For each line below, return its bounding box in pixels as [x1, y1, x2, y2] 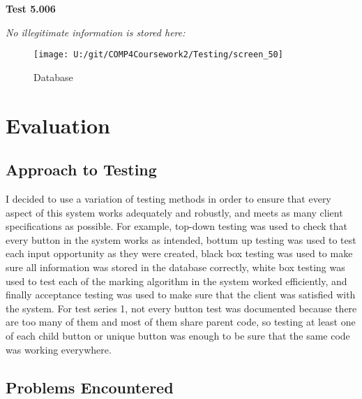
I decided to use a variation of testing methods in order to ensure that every [6, 191, 331, 206]
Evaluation [6, 110, 110, 139]
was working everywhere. [6, 342, 112, 356]
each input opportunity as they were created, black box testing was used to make [6, 246, 353, 261]
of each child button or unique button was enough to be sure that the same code [6, 328, 350, 342]
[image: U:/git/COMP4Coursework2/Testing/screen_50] [33, 50, 283, 60]
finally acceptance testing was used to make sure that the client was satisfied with [6, 287, 356, 302]
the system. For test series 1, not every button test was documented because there [6, 300, 357, 315]
